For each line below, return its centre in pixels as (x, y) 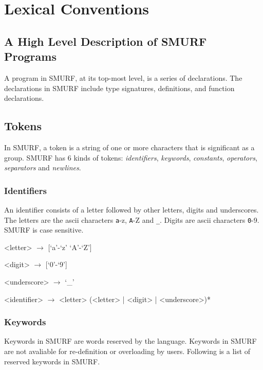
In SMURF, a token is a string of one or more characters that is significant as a (129, 147)
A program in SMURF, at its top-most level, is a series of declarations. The (123, 77)
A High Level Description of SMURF (106, 41)
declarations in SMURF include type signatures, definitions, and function (119, 88)
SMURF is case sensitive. (44, 230)
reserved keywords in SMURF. (52, 361)
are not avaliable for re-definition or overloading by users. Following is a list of (127, 351)
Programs (30, 56)
